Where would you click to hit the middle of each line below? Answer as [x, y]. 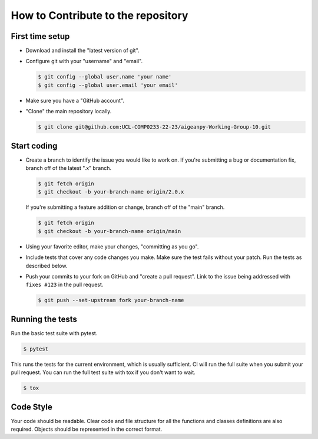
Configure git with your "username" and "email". [84, 61]
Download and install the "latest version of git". [82, 51]
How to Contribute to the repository [100, 15]
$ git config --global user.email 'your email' [108, 85]
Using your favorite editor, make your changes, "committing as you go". [112, 246]
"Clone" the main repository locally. [69, 112]
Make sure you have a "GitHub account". [75, 100]
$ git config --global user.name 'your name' [105, 77]
